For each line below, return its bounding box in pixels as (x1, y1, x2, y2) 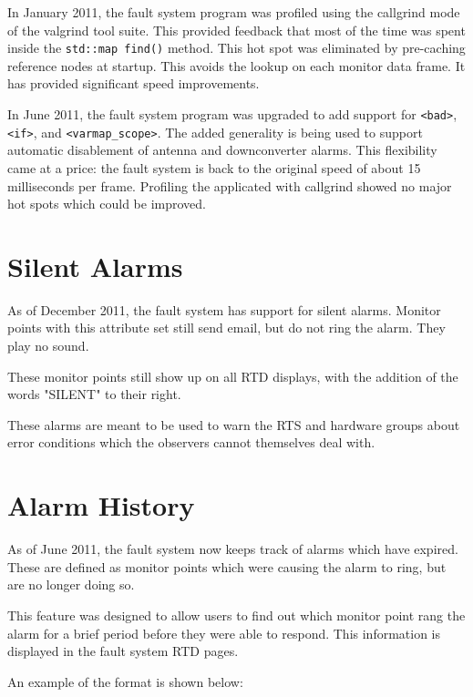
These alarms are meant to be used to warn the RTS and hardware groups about (7, 415, 460, 434)
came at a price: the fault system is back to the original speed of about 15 (7, 158, 421, 177)
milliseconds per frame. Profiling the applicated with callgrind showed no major (7, 176, 452, 195)
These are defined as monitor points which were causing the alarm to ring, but (7, 557, 447, 576)
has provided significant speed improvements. (7, 74, 260, 93)
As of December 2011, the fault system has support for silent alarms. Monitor (7, 300, 441, 319)
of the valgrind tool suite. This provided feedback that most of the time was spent (7, 20, 466, 39)
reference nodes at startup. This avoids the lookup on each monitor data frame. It (7, 56, 466, 75)
